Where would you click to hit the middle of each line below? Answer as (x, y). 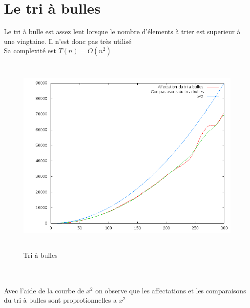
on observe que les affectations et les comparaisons (171, 290)
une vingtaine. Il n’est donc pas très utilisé (68, 41)
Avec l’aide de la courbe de (44, 290)
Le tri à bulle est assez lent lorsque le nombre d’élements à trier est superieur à (122, 31)
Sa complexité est (30, 51)
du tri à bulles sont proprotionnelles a (60, 300)
